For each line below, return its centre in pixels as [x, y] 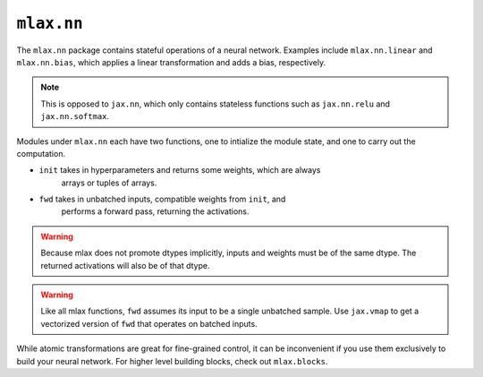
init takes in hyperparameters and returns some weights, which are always [180, 170]
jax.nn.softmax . [75, 116]
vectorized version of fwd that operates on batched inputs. [149, 323]
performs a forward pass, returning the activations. [155, 211]
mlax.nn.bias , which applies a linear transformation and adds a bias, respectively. [171, 62]
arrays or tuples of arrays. [109, 183]
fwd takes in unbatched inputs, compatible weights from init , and [162, 199]
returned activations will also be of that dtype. [125, 265]
